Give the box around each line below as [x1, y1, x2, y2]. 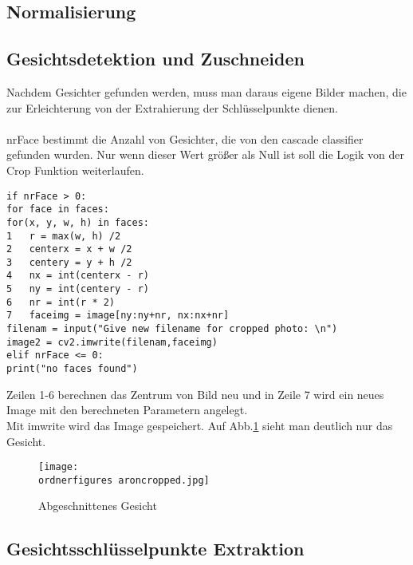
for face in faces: [6, 203, 109, 215]
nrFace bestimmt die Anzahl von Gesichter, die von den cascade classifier [6, 130, 364, 147]
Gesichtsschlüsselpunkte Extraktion [6, 536, 305, 561]
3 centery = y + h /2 [6, 256, 132, 268]
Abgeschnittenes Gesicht [38, 497, 157, 514]
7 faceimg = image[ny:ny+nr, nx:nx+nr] [6, 310, 230, 322]
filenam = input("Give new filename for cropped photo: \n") [6, 323, 338, 335]
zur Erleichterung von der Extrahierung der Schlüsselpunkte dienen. [6, 99, 338, 116]
